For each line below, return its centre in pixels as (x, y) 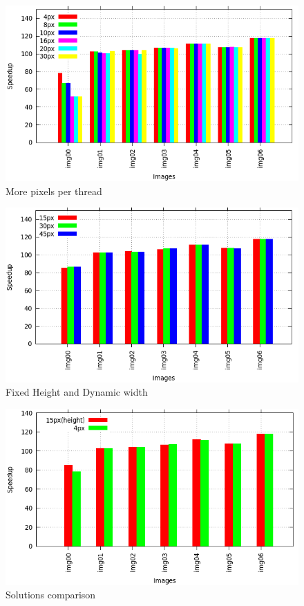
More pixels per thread (54, 191)
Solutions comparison (51, 595)
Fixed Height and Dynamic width (77, 392)
